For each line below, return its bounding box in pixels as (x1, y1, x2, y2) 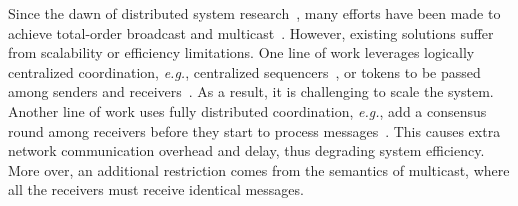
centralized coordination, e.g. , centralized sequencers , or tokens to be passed (8, 61, 481, 82)
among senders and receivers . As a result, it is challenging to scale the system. (8, 81, 494, 102)
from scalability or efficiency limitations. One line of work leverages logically (8, 42, 475, 63)
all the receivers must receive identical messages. (8, 179, 304, 200)
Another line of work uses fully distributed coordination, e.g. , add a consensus (8, 100, 487, 121)
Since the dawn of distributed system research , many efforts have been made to (8, 3, 501, 23)
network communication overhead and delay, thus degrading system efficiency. (8, 140, 485, 161)
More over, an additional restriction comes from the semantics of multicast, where (8, 159, 510, 180)
